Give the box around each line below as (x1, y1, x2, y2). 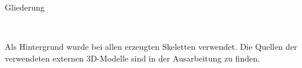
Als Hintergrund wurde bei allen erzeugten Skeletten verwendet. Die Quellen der (5, 40, 297, 53)
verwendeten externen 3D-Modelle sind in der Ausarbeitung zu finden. (5, 52, 260, 64)
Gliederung (5, 1, 45, 13)
